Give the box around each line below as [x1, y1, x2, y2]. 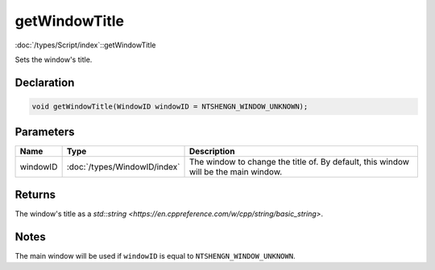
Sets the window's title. [14, 55, 93, 64]
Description [188, 145, 235, 157]
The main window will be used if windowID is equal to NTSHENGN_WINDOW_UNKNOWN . [14, 251, 296, 260]
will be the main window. [188, 166, 283, 178]
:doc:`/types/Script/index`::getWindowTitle [14, 40, 156, 50]
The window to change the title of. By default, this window [188, 157, 410, 168]
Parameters [14, 125, 75, 139]
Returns [14, 187, 56, 201]
